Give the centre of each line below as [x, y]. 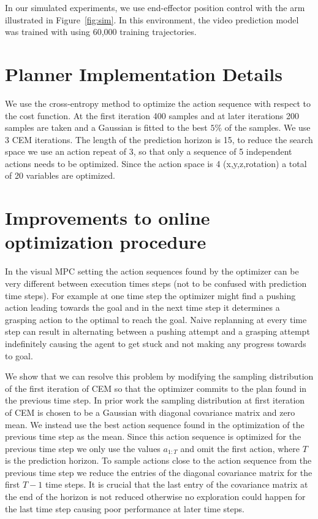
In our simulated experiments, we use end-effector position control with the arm [155, 7]
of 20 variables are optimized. [60, 175]
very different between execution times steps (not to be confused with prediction [156, 283]
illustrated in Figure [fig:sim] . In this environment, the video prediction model [152, 19]
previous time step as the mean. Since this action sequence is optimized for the [153, 436]
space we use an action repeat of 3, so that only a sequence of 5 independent [149, 151]
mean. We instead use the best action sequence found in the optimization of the [155, 424]
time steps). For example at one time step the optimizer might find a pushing [150, 295]
